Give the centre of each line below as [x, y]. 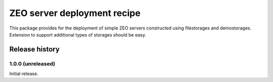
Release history [35, 49]
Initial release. [24, 74]
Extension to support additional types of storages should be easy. [78, 34]
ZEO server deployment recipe [75, 13]
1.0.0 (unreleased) [32, 63]
